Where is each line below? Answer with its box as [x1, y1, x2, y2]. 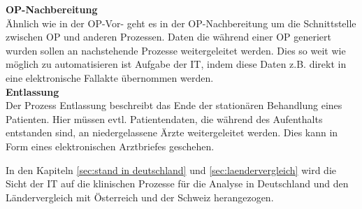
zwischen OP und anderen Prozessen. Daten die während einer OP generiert [6, 29, 331, 44]
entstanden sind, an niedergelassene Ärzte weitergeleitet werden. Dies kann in [6, 125, 338, 140]
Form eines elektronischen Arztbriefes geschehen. [6, 138, 215, 153]
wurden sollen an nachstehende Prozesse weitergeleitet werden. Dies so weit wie [6, 43, 346, 57]
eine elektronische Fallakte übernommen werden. [6, 70, 214, 85]
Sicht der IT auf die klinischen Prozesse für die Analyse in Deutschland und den [6, 176, 349, 191]
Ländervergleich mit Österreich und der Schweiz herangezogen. [6, 189, 274, 204]
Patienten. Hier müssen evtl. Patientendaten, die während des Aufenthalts [6, 111, 323, 126]
